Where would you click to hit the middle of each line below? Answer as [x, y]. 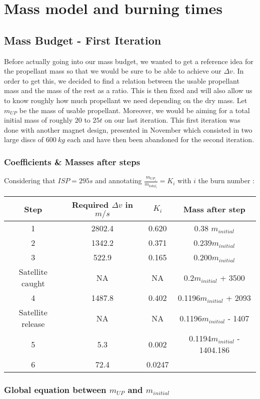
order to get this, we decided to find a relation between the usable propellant [122, 80]
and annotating [118, 180]
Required [90, 205]
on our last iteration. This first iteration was [172, 120]
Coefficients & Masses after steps [72, 161]
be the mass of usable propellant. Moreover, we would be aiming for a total [134, 110]
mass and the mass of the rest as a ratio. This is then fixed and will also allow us [128, 90]
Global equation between [55, 390]
